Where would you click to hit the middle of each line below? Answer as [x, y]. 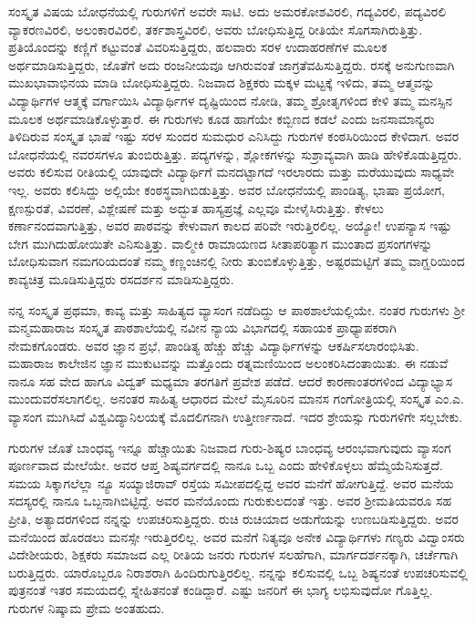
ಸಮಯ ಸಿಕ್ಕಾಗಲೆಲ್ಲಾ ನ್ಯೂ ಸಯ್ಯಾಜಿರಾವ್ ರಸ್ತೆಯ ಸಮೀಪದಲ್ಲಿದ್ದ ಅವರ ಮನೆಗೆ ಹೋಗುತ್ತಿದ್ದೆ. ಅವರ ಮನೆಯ [231, 482]
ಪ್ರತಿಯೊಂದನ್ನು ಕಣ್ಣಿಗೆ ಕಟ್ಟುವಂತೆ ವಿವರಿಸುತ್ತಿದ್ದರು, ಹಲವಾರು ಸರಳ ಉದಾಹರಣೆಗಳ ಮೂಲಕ [198, 47]
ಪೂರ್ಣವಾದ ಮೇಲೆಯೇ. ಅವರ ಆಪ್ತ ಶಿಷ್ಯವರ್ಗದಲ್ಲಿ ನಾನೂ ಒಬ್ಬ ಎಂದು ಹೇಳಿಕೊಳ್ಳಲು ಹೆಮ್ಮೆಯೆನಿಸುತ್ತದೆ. [226, 465]
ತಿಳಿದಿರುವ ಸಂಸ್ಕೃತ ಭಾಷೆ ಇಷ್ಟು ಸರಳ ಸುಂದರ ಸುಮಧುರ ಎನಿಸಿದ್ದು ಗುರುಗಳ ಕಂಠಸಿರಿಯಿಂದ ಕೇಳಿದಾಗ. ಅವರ [234, 136]
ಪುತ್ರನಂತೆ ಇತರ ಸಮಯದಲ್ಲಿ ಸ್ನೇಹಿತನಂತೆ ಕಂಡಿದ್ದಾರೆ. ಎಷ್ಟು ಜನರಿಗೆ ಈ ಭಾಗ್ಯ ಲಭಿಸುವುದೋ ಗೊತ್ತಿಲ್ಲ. [221, 590]
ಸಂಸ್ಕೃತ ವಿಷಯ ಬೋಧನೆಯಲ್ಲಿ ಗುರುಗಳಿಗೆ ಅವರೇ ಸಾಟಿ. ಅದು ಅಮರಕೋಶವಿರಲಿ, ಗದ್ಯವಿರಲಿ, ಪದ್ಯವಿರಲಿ [227, 11]
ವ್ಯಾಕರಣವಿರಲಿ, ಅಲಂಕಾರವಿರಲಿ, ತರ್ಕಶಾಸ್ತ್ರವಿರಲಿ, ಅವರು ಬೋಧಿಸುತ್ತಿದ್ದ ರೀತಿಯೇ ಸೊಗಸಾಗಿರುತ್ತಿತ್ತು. [216, 29]
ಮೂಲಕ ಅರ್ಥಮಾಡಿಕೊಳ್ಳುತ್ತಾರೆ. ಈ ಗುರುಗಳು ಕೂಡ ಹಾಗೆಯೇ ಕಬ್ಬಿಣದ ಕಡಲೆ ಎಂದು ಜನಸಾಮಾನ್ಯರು [222, 118]
